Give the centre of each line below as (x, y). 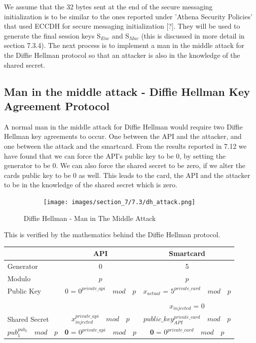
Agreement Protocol (57, 106)
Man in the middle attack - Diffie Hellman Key (127, 91)
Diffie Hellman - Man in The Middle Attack (90, 218)
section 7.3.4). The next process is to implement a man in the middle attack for (124, 45)
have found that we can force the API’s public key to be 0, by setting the (115, 155)
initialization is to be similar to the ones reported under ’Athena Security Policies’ (128, 16)
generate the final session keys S (52, 35)
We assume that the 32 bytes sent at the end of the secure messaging (108, 6)
